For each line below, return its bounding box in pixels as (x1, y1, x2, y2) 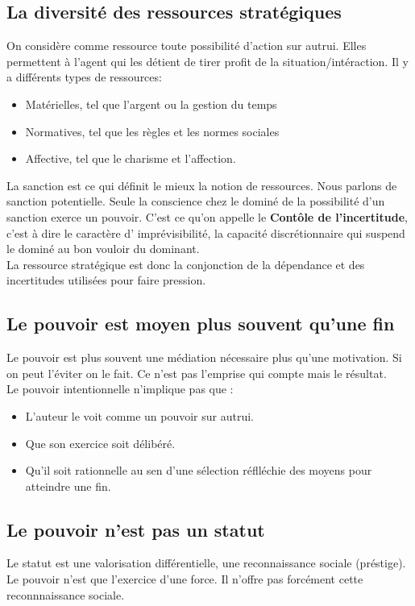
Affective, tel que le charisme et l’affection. (25, 150, 236, 167)
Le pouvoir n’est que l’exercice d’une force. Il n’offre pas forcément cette (6, 571, 363, 587)
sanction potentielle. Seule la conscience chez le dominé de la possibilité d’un (6, 193, 385, 210)
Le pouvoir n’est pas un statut (6, 517, 265, 542)
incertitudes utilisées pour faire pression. (6, 272, 206, 288)
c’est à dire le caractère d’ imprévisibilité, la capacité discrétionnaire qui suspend (6, 224, 405, 241)
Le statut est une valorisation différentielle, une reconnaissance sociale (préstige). (6, 554, 406, 571)
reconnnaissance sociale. (6, 586, 125, 603)
